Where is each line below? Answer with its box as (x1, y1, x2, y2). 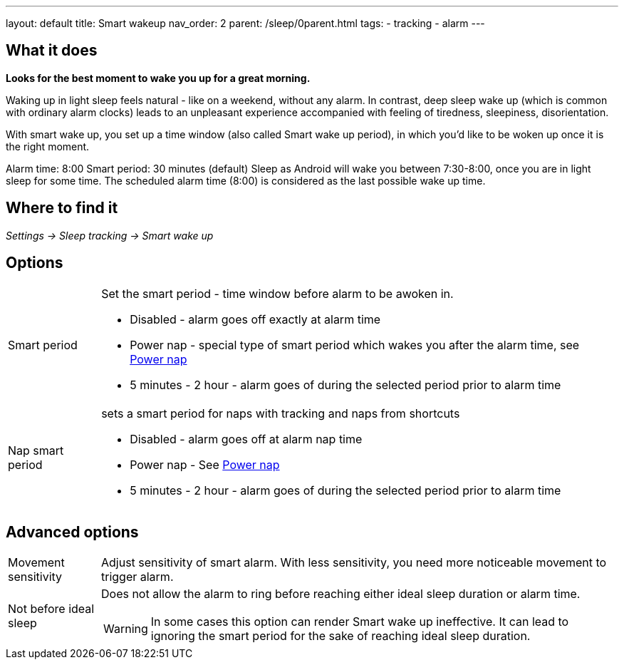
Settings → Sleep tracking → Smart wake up (6, 229, 214, 242)
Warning (103, 622, 148, 636)
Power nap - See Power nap (130, 457, 280, 472)
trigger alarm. (100, 569, 174, 584)
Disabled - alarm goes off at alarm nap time (130, 431, 363, 446)
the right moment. (6, 140, 90, 153)
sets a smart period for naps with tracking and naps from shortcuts (101, 406, 460, 421)
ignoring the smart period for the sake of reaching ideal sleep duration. (150, 629, 531, 644)
